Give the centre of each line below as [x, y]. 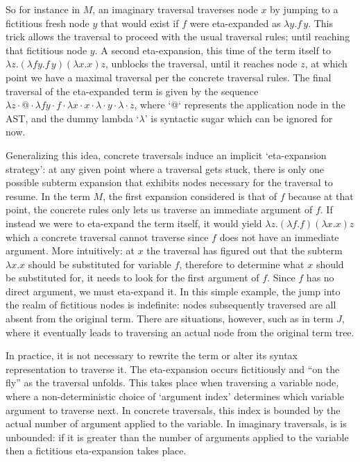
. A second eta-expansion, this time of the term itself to [213, 50]
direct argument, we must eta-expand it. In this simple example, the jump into [173, 291]
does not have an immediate [279, 237]
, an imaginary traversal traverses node [175, 9]
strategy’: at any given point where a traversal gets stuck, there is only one [165, 168]
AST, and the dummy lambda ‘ [72, 118]
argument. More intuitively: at [70, 250]
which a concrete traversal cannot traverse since [107, 237]
